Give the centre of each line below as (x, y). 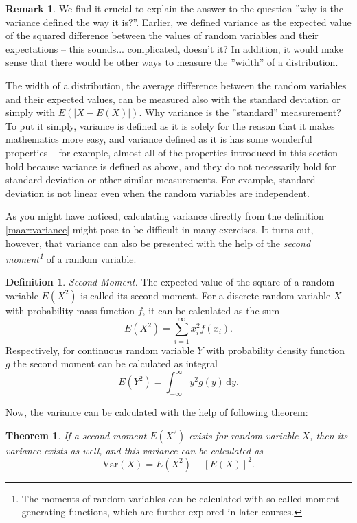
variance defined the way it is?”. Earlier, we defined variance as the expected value (178, 22)
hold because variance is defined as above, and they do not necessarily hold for (171, 166)
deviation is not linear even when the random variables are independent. (158, 193)
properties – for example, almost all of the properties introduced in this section (172, 152)
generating (44, 512)
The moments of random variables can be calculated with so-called (162, 498)
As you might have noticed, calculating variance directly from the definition (165, 216)
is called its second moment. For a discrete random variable (206, 295)
